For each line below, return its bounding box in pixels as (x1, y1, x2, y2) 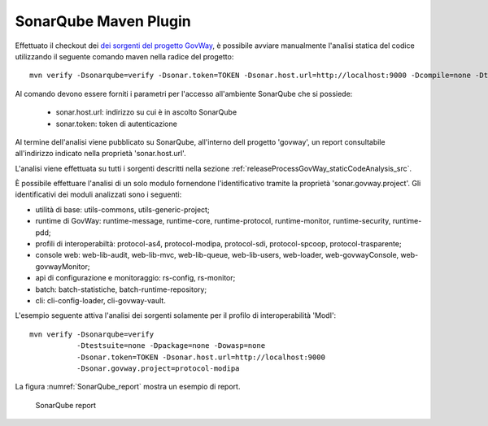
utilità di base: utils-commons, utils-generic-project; (35, 204, 211, 215)
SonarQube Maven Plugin (15, 12, 191, 30)
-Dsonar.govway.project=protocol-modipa (76, 363, 240, 373)
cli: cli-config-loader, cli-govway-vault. (35, 295, 166, 305)
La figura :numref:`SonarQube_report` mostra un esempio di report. (15, 382, 241, 392)
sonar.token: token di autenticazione (55, 119, 178, 128)
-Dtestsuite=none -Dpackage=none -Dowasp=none (76, 341, 266, 350)
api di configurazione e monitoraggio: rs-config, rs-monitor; (35, 273, 236, 283)
